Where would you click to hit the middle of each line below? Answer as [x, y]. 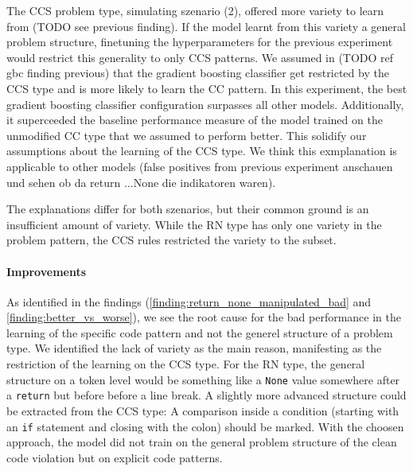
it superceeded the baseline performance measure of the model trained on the [195, 120]
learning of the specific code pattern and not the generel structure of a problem [200, 332]
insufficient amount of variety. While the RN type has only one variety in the [194, 224]
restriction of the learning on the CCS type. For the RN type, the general [186, 364]
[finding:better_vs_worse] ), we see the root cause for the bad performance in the [204, 317]
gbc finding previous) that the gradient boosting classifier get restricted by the [198, 73]
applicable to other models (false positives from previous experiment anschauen [200, 166]
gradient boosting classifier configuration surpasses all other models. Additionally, [205, 104]
